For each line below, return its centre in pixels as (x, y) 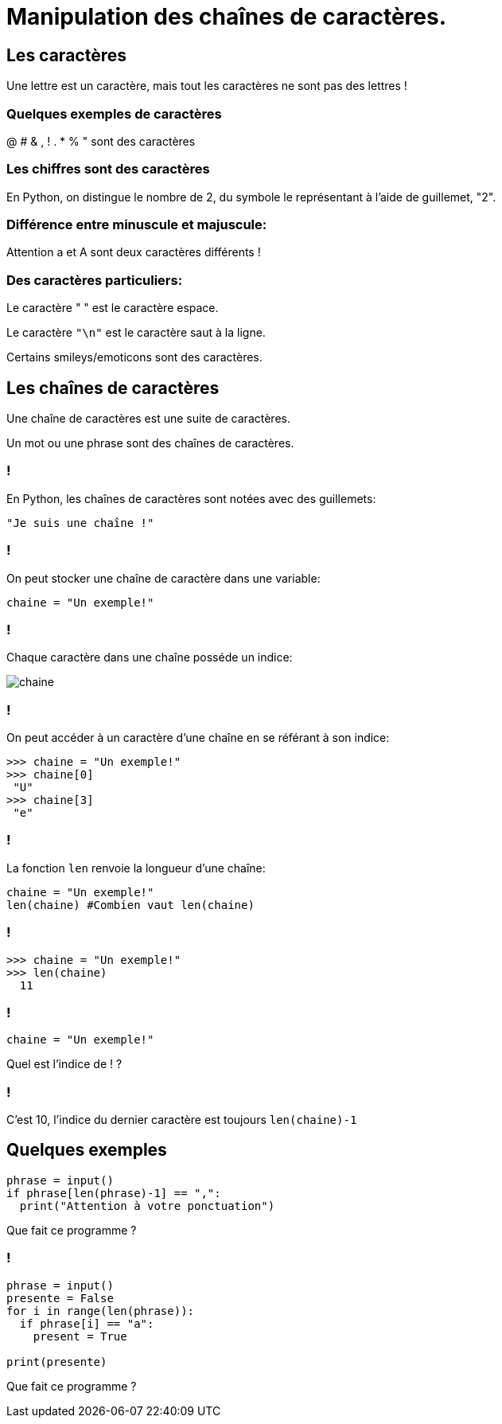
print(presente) (57, 1362)
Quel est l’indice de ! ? (64, 1064)
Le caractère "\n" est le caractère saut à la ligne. (136, 333)
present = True (80, 1336)
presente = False (60, 1298)
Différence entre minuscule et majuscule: (137, 225)
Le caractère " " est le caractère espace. (113, 308)
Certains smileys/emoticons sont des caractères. (134, 357)
